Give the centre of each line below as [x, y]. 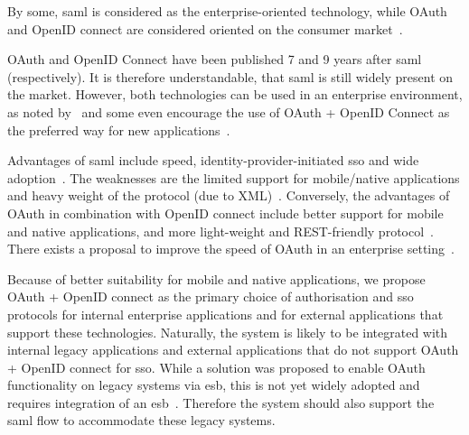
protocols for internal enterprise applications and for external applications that [225, 314]
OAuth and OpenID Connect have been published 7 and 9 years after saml [215, 59]
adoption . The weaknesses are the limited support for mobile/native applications [234, 177]
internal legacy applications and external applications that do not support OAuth [233, 350]
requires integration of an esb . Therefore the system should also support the [221, 402]
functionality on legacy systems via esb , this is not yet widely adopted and [214, 385]
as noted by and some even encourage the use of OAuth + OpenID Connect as [229, 111]
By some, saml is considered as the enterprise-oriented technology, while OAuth [227, 11]
